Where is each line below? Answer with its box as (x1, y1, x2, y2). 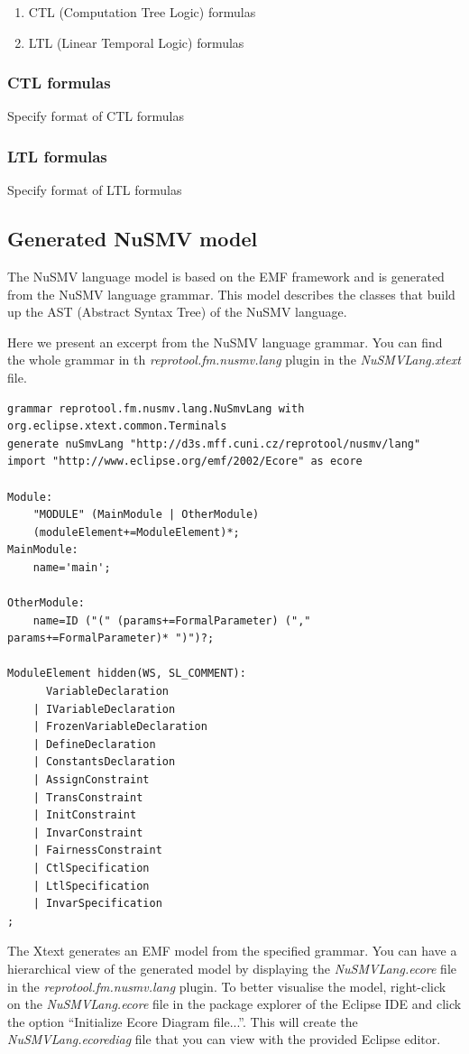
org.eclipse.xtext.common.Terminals (7, 420, 227, 433)
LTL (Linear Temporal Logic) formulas (28, 32, 244, 51)
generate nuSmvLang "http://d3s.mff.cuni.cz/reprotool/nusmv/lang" (7, 437, 421, 450)
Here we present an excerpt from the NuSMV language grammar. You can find (7, 332, 443, 351)
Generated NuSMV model (7, 225, 258, 253)
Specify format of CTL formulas (7, 106, 184, 125)
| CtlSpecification (32, 862, 150, 875)
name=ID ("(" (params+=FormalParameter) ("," (32, 614, 311, 627)
